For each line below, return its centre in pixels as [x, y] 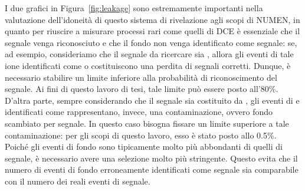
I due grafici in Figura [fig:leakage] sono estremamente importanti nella [134, 8]
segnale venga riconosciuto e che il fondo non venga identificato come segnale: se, [151, 42]
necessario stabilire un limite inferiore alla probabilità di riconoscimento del [141, 77]
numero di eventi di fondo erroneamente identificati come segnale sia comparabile [152, 169]
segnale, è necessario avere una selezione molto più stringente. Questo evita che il [151, 158]
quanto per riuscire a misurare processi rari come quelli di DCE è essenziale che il [152, 31]
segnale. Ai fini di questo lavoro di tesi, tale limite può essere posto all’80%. [142, 89]
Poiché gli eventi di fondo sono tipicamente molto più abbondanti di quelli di [144, 146]
